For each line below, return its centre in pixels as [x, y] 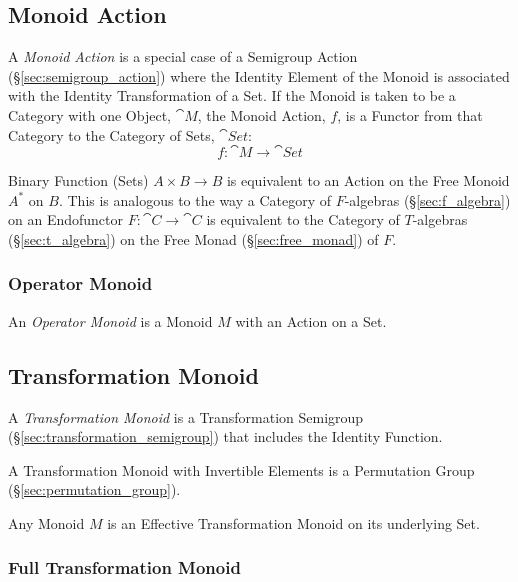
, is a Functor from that [410, 114]
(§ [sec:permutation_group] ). [94, 489]
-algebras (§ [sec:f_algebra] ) [427, 199]
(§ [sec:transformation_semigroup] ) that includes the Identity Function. [225, 436]
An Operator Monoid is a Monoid [110, 320]
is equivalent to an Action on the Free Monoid [368, 180]
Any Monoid [46, 522]
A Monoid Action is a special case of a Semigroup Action [183, 56]
